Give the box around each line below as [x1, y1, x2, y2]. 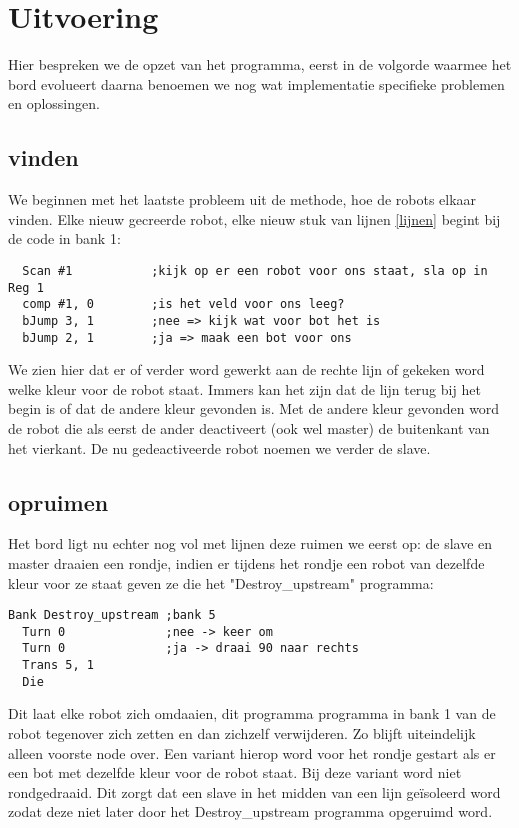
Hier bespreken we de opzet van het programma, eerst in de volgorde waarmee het [8, 54, 512, 75]
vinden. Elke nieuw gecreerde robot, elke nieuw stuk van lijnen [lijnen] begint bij [8, 208, 501, 229]
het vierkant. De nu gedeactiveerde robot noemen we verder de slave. [8, 437, 431, 458]
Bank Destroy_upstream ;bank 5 [8, 608, 216, 623]
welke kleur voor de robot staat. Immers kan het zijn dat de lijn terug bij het [8, 378, 481, 399]
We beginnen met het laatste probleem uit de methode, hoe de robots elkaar [8, 189, 477, 210]
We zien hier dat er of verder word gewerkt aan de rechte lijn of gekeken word [8, 359, 485, 380]
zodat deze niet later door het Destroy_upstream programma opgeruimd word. [8, 801, 493, 822]
